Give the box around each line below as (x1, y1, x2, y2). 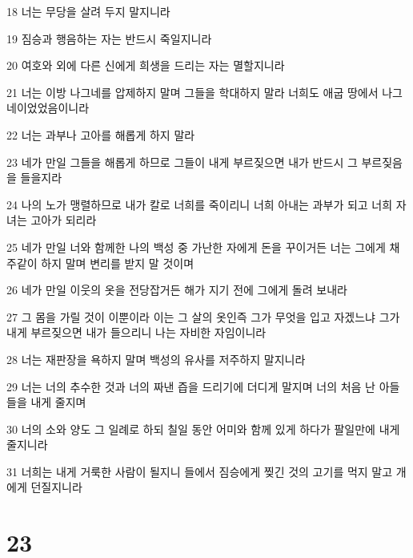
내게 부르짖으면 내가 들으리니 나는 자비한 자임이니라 (6, 324, 267, 341)
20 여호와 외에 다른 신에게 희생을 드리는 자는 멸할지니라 (6, 57, 285, 74)
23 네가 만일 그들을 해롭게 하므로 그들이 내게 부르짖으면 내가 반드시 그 (6, 153, 358, 170)
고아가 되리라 (30, 212, 97, 228)
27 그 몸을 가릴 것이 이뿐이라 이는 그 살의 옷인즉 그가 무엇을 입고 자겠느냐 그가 (6, 308, 400, 325)
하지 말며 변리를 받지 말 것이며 (41, 254, 194, 271)
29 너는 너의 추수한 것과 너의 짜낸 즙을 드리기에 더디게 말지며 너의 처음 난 (6, 378, 376, 394)
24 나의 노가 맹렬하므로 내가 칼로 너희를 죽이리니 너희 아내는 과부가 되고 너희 (6, 196, 393, 212)
